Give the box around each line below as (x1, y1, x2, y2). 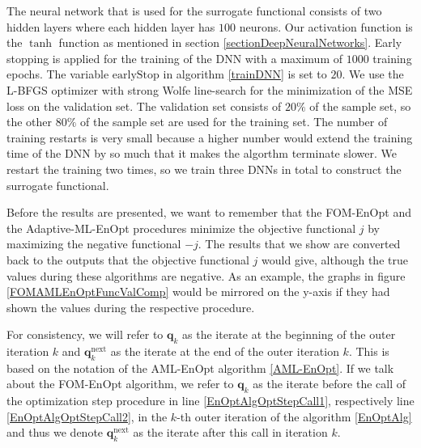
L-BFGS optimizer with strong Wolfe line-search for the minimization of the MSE (6, 81, 413, 98)
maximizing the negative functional (6, 235, 181, 252)
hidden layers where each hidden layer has (6, 18, 215, 35)
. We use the (342, 66, 404, 82)
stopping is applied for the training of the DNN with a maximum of (6, 49, 343, 66)
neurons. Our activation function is (239, 18, 413, 35)
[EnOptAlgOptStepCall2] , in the (6, 408, 168, 425)
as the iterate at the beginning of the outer (182, 326, 396, 343)
